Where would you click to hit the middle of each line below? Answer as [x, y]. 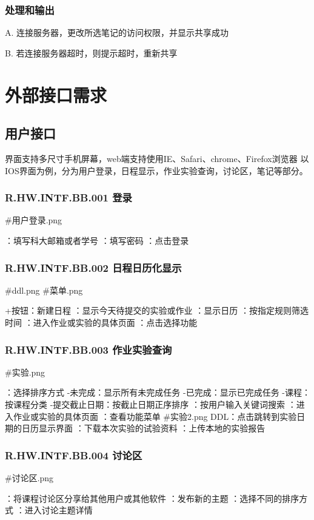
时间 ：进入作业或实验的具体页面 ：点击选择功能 [101, 322]
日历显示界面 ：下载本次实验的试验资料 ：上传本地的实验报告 [143, 428]
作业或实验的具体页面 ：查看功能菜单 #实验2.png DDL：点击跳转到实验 [155, 416]
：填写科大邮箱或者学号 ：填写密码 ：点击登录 [97, 240]
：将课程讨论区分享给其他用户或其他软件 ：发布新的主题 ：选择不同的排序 [152, 498]
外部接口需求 [56, 94]
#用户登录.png [34, 220]
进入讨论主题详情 [58, 510]
